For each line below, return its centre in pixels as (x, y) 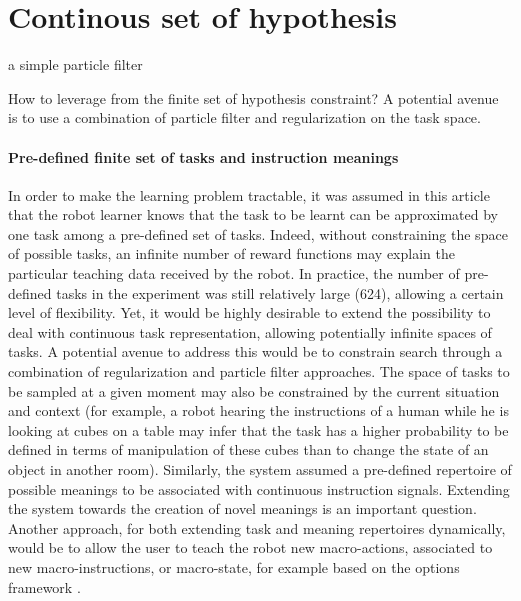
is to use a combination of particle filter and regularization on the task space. (244, 117)
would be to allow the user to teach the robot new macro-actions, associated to (250, 547)
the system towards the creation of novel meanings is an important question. (242, 508)
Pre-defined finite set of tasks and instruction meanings (203, 156)
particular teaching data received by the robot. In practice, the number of (234, 273)
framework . (44, 586)
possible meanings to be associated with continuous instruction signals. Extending (259, 488)
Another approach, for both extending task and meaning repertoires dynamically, (257, 527)
